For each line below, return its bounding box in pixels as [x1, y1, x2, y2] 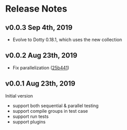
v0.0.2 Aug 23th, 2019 [5, 51, 77, 60]
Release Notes [5, 3, 67, 15]
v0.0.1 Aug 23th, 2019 [5, 79, 76, 88]
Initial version [5, 93, 33, 99]
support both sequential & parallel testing [12, 102, 99, 109]
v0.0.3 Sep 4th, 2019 [5, 23, 73, 32]
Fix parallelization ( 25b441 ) [12, 64, 69, 71]
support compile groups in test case [12, 108, 88, 114]
